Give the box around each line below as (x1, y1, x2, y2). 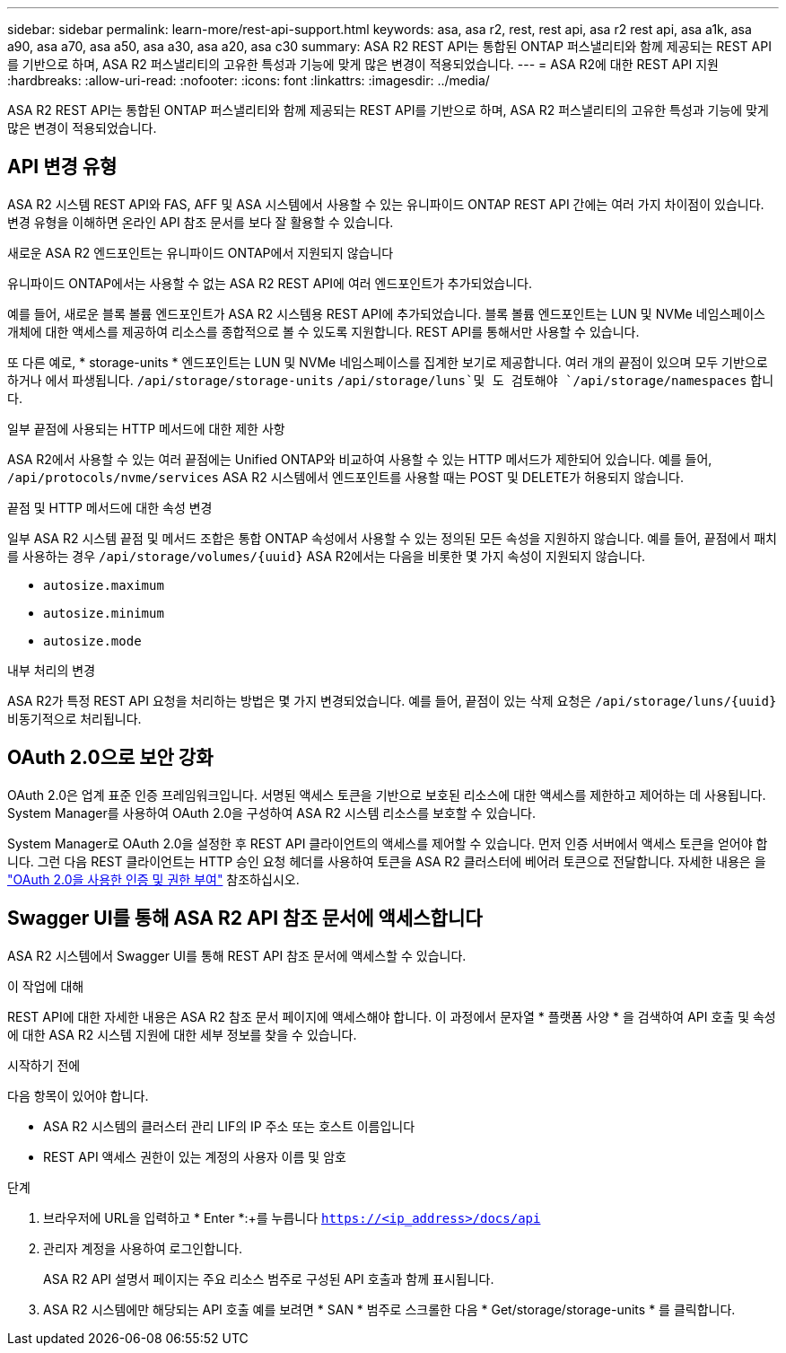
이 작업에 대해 (7, 978, 84, 994)
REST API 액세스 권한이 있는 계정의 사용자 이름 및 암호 (43, 1148, 346, 1164)
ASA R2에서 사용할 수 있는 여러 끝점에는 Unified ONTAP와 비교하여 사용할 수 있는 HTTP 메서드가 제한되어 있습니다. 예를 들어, (7, 451, 712, 467)
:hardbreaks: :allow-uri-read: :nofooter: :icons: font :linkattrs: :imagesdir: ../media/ (7, 73, 490, 88)
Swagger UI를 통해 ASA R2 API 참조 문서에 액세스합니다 (7, 907, 483, 930)
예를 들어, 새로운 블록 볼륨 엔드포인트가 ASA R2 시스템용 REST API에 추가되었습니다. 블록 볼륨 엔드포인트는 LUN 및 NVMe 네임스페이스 (7, 305, 765, 321)
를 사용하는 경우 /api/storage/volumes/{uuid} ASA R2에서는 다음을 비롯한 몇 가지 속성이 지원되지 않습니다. (7, 548, 646, 564)
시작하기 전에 (7, 1057, 81, 1073)
